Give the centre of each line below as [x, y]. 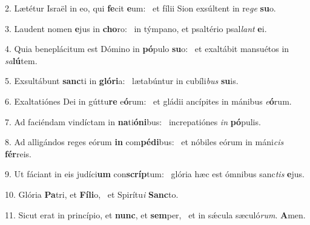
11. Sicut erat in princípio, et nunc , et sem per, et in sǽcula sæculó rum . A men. [155, 214]
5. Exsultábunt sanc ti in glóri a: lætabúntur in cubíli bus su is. [122, 81]
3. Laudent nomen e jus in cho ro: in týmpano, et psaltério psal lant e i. [136, 28]
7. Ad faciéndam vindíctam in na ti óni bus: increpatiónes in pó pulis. [133, 121]
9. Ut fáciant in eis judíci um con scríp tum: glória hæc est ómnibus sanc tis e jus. [155, 174]
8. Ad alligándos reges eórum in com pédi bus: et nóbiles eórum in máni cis [144, 142]
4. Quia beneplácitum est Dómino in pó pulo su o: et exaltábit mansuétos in [147, 49]
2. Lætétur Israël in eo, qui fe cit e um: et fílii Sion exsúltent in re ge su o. [140, 8]
